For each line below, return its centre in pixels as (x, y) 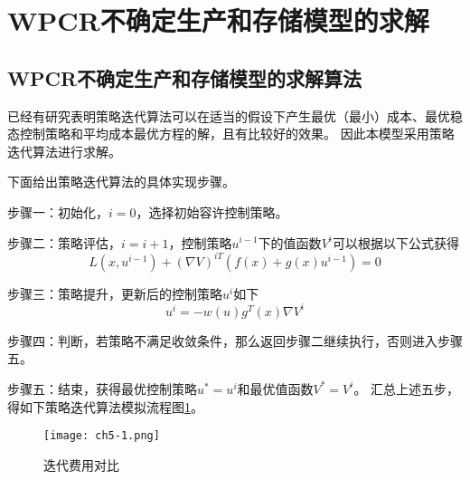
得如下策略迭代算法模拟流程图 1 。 (105, 406)
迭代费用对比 (81, 464)
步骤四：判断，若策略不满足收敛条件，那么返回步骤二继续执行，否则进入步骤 (235, 340)
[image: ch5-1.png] (102, 436)
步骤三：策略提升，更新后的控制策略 (115, 293)
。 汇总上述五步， (407, 388)
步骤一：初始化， (58, 211)
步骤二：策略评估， (64, 242)
